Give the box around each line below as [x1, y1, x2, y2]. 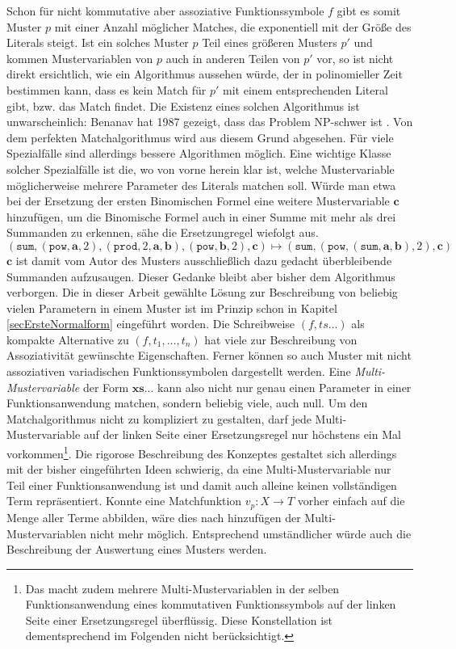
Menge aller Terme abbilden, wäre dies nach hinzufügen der [6, 508, 301, 525]
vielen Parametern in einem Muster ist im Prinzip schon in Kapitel [6, 299, 337, 316]
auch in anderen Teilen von [165, 49, 300, 66]
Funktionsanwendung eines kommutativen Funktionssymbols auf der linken [25, 596, 396, 613]
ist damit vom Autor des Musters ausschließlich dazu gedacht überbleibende [15, 251, 392, 268]
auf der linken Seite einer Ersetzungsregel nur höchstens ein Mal [83, 426, 401, 443]
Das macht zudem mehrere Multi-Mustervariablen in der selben [25, 579, 340, 596]
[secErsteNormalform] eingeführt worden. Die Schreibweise [6, 315, 295, 332]
